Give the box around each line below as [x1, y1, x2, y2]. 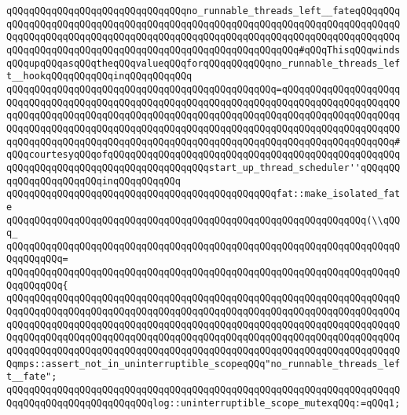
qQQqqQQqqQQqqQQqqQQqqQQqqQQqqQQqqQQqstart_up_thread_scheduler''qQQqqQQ [6, 162, 401, 173]
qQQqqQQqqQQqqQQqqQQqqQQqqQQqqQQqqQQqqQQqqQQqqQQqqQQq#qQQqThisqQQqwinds [6, 44, 401, 56]
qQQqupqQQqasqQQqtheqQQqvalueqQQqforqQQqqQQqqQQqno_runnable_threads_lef [6, 57, 401, 69]
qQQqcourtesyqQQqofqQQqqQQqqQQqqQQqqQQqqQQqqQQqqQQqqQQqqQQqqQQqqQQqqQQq [6, 149, 401, 161]
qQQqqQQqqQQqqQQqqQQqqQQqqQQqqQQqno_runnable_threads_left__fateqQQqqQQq [6, 5, 401, 16]
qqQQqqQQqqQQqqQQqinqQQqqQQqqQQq [6, 175, 181, 187]
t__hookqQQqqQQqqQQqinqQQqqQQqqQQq [6, 71, 192, 82]
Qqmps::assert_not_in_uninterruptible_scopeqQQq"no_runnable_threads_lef [6, 358, 401, 369]
